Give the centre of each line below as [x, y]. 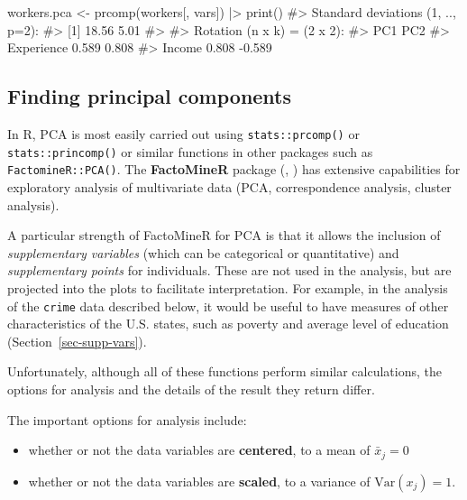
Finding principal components [150, 96]
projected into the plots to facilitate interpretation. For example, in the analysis [228, 287]
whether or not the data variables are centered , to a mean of [199, 450]
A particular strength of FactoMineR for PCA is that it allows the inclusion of [224, 235]
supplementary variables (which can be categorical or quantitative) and [203, 252]
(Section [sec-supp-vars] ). [77, 341]
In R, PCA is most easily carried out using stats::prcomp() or [183, 133]
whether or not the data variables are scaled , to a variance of [199, 481]
